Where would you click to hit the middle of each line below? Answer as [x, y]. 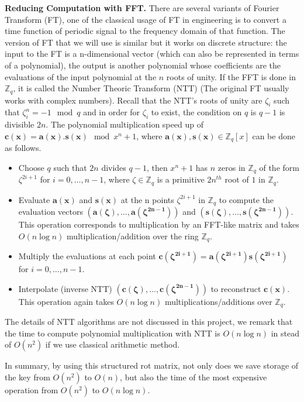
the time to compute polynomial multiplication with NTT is [113, 333]
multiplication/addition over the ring [133, 236]
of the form [279, 167]
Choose [31, 167]
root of [237, 179]
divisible [20, 124]
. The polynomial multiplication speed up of [125, 124]
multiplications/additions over [218, 301]
